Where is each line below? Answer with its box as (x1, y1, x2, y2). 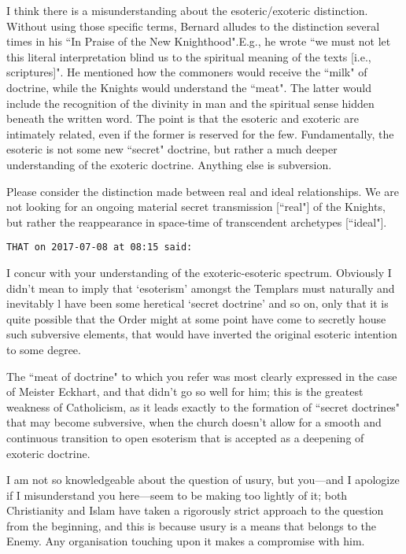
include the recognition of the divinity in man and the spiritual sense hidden (6, 94, 375, 111)
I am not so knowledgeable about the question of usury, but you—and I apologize (6, 471, 400, 488)
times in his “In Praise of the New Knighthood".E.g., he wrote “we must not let (6, 33, 391, 50)
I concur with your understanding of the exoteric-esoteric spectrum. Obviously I (6, 264, 392, 280)
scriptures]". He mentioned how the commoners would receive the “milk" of (6, 64, 367, 80)
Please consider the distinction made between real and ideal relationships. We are (6, 183, 399, 199)
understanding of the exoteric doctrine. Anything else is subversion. (6, 156, 332, 172)
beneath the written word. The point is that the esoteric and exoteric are (6, 110, 359, 127)
